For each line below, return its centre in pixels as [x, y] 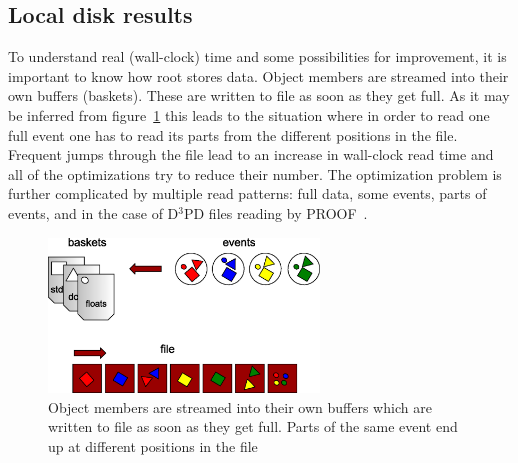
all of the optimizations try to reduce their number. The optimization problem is [255, 173]
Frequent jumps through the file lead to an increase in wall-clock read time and [251, 154]
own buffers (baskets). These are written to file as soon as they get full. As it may [259, 95]
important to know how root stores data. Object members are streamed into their [258, 75]
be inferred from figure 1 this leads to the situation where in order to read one [249, 114]
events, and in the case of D [93, 212]
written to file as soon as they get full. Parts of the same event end [253, 426]
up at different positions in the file [153, 445]
